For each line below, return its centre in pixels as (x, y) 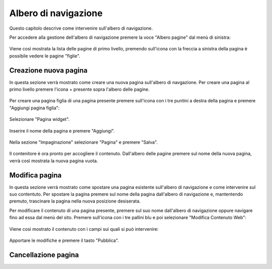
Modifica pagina (36, 175)
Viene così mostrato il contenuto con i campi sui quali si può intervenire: (84, 229)
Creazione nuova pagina (48, 70)
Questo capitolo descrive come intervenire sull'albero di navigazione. (81, 28)
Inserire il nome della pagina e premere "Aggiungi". (62, 130)
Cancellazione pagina (44, 255)
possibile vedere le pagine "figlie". (45, 56)
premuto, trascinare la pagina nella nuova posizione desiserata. (75, 201)
